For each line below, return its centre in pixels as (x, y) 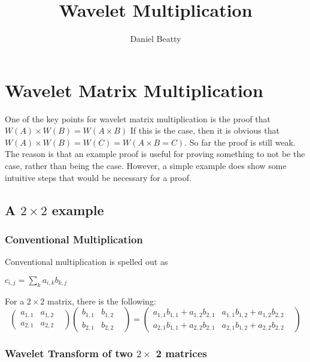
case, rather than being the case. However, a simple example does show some (146, 166)
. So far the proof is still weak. (240, 142)
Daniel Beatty (156, 39)
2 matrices (181, 353)
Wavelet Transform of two (69, 353)
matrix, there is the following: (102, 301)
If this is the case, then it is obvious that (205, 130)
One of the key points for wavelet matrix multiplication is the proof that (138, 118)
